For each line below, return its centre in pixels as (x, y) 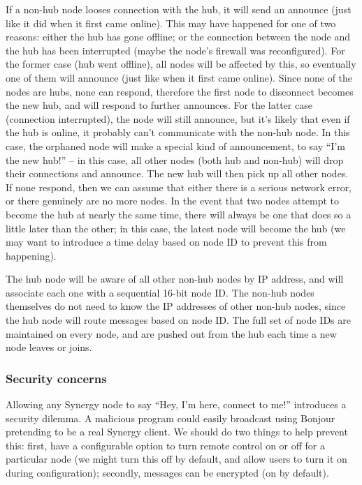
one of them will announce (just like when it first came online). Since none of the (179, 77)
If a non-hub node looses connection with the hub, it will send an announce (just (179, 9)
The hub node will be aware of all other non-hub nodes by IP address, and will (175, 279)
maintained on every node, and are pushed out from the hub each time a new (171, 333)
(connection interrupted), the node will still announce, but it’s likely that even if (178, 118)
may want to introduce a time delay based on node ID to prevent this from (166, 242)
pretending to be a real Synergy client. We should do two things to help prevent (177, 432)
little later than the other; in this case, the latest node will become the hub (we (176, 228)
